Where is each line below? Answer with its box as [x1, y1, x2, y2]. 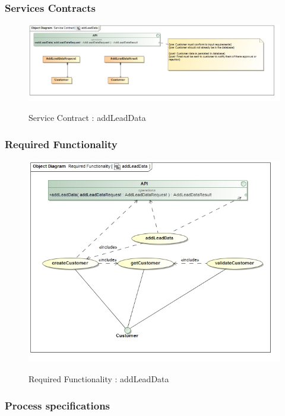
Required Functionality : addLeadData [28, 373, 169, 385]
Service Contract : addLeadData [28, 111, 146, 124]
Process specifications [5, 398, 110, 412]
